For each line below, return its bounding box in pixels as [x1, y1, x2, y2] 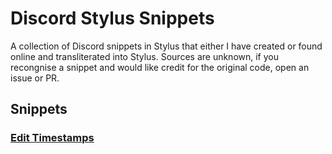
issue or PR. [10, 72, 60, 84]
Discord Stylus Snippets [10, 7, 215, 30]
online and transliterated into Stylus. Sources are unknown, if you [10, 50, 280, 62]
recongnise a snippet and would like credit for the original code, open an [10, 61, 310, 73]
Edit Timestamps [10, 131, 95, 145]
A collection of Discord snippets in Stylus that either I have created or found [10, 40, 323, 52]
